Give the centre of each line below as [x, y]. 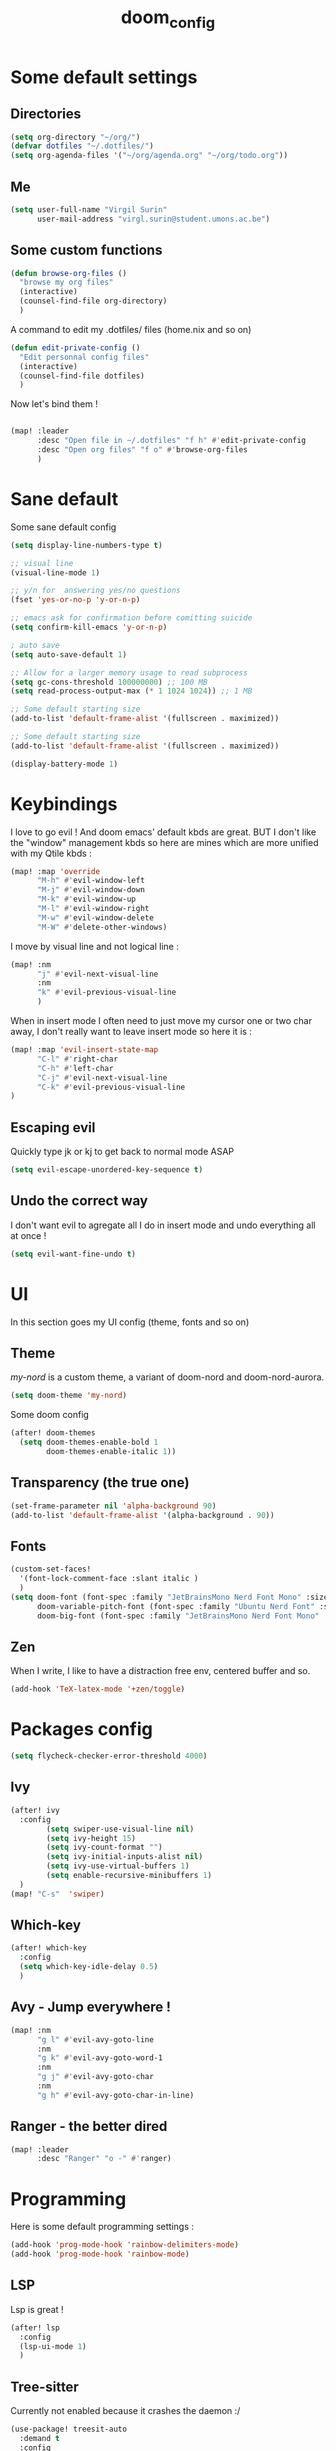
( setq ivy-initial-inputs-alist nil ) [124, 1857]
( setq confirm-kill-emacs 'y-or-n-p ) [89, 627]
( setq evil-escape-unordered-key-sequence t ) [106, 1170]
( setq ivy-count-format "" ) [104, 1847]
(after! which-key [48, 1948]
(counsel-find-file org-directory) [93, 301]
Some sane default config [63, 527]
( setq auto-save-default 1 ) [69, 654]
